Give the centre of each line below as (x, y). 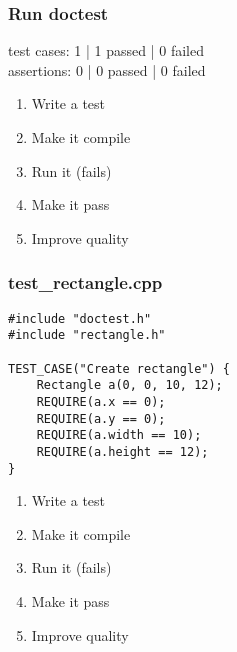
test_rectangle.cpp (85, 282)
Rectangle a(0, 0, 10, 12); (129, 385)
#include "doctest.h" (80, 318)
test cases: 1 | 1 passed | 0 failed (106, 50)
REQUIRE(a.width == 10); (119, 435)
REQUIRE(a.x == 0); (101, 401)
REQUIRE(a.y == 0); (101, 418)
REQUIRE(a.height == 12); (122, 451)
